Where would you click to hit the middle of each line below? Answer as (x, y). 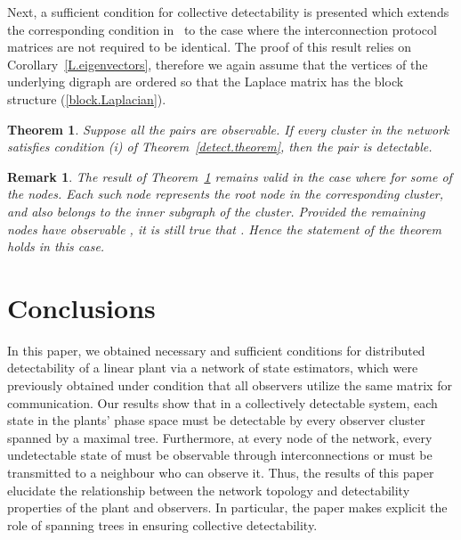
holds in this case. (56, 246)
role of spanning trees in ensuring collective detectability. (162, 524)
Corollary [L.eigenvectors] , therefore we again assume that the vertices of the (218, 64)
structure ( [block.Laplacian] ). (87, 98)
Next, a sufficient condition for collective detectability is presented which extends (228, 12)
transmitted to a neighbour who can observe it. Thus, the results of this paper (221, 472)
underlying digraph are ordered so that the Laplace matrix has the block (206, 82)
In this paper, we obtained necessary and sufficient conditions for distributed (216, 350)
